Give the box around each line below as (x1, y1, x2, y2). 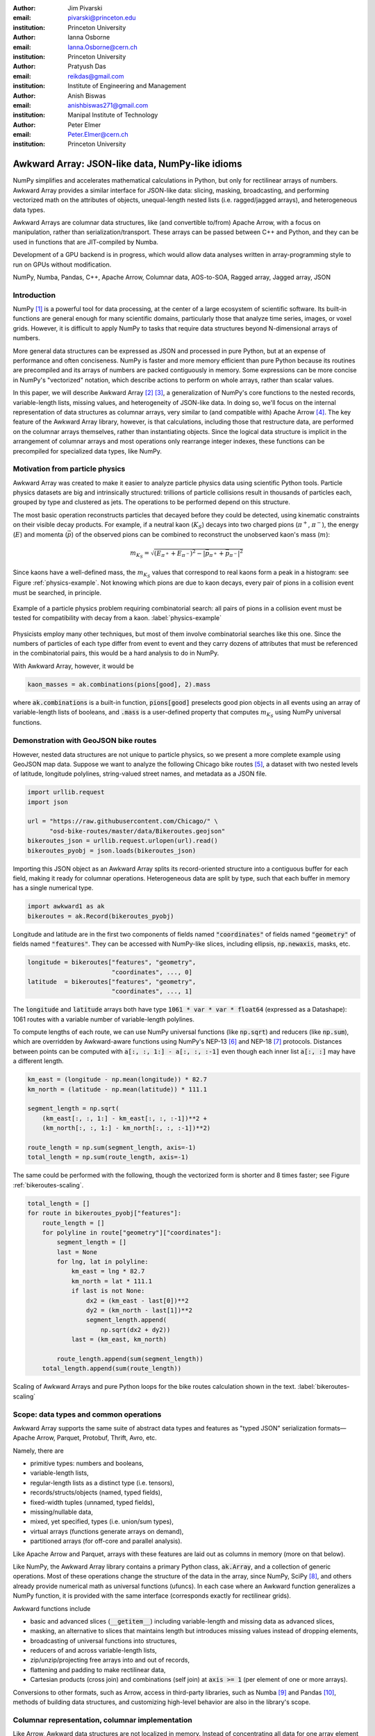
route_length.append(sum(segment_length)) (56, 1355, 204, 1362)
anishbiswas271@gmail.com (67, 101, 149, 109)
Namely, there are (12, 1446, 64, 1455)
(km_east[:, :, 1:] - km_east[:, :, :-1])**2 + (42, 1115, 208, 1122)
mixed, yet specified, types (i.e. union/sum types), (30, 1517, 174, 1526)
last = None (56, 1248, 97, 1256)
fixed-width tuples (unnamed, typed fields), (30, 1498, 155, 1506)
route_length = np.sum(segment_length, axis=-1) (27, 1143, 197, 1151)
